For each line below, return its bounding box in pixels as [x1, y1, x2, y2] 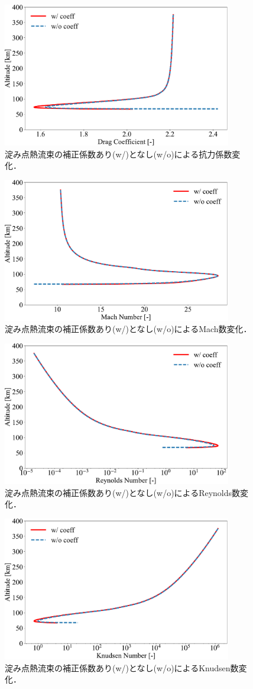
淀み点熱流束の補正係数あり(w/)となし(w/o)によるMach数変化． [5, 323, 252, 335]
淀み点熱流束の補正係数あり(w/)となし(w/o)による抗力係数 [5, 147, 232, 160]
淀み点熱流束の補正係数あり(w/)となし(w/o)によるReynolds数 [5, 486, 241, 498]
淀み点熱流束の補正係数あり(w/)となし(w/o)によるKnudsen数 [5, 661, 239, 674]
